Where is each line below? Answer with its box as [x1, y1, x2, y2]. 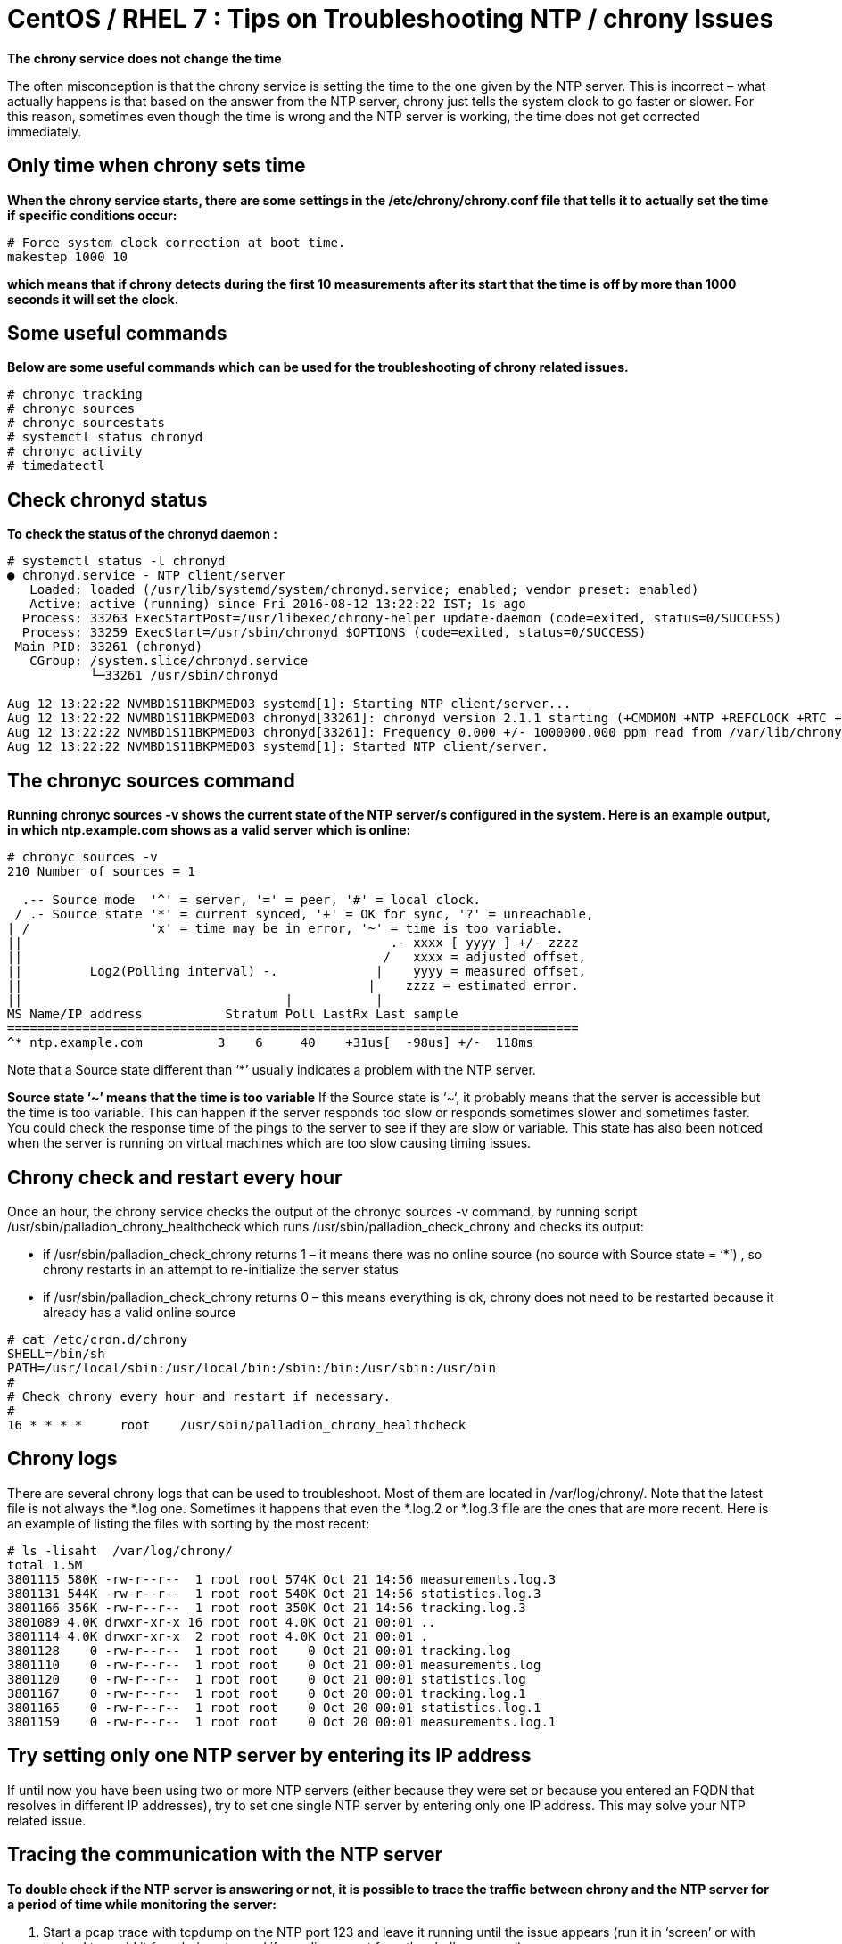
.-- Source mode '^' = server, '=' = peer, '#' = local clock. [21, 893, 482, 908]
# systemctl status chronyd [7, 430, 203, 445]
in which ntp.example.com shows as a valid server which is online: [7, 822, 411, 838]
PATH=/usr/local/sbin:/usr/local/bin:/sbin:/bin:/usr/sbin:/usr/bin [7, 1360, 496, 1375]
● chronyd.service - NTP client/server [7, 568, 285, 583]
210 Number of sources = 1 [7, 864, 195, 879]
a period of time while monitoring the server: [7, 1896, 277, 1912]
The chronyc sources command [7, 769, 295, 792]
